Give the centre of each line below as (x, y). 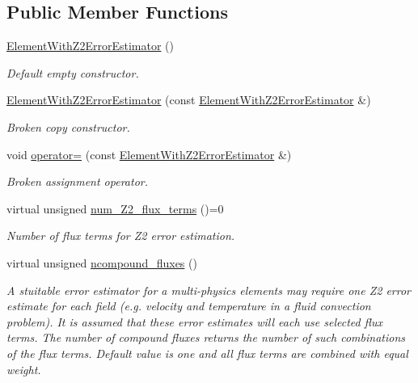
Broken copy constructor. (68, 126)
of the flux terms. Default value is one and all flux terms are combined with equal (207, 353)
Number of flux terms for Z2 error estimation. (121, 236)
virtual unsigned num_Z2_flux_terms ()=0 (115, 208)
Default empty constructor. (73, 72)
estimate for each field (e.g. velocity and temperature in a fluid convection (189, 306)
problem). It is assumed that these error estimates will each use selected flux (194, 321)
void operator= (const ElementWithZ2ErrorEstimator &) (149, 154)
